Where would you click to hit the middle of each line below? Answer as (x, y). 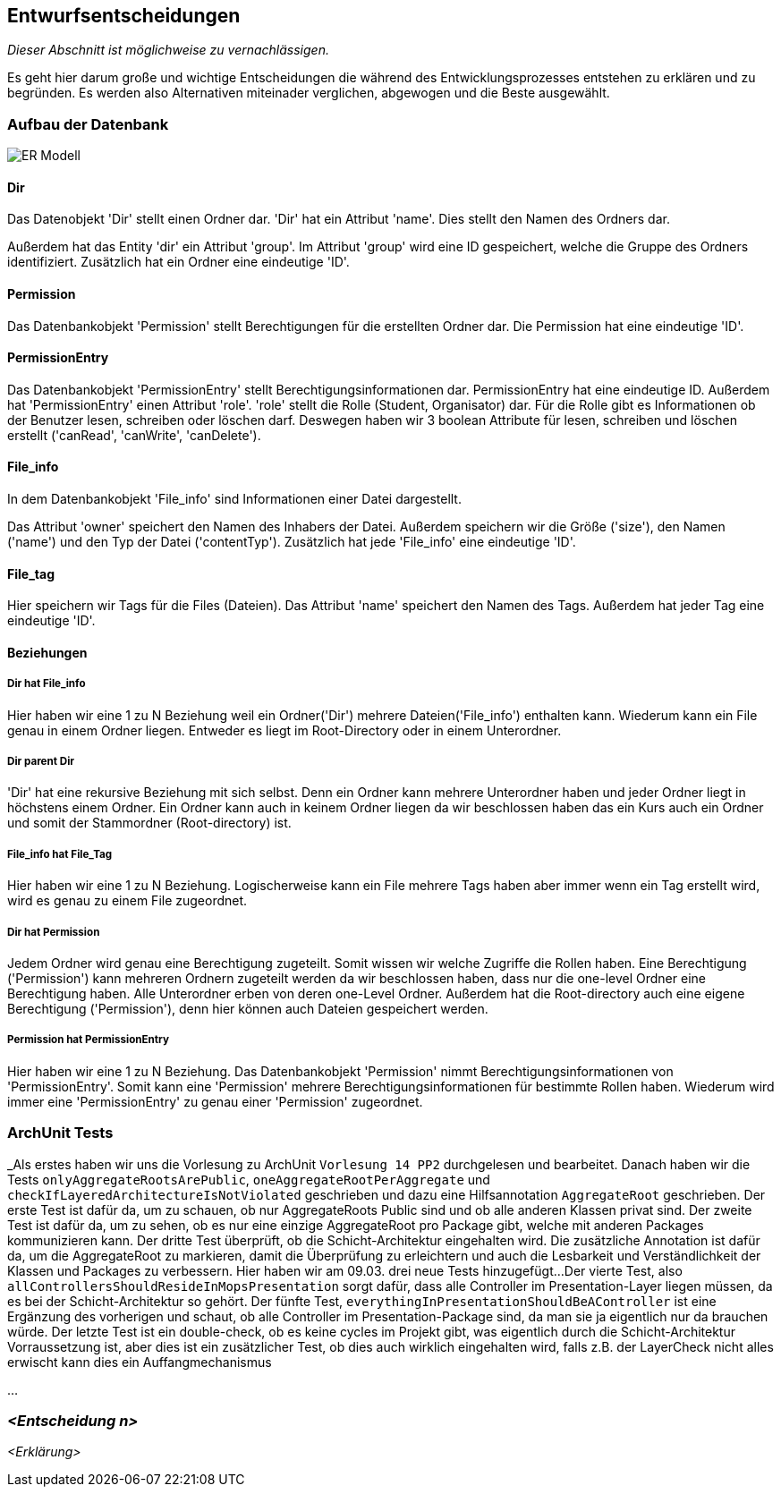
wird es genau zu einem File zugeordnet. (127, 901)
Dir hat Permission (54, 932)
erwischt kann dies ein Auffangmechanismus (140, 1362)
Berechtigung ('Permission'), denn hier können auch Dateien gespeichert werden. (248, 1009)
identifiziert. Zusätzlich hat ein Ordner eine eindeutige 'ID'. (178, 262)
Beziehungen (47, 652)
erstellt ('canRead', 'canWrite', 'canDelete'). (134, 435)
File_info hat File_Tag (60, 854)
